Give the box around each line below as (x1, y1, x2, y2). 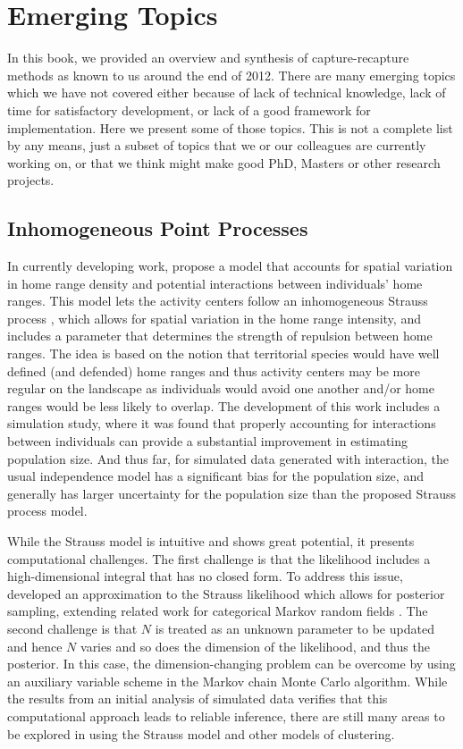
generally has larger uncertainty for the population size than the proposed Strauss (7, 484, 456, 502)
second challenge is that (7, 619, 138, 637)
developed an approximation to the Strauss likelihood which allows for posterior (7, 584, 445, 602)
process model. (7, 501, 88, 520)
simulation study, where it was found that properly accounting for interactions (7, 414, 436, 433)
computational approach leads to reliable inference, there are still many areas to (7, 706, 445, 725)
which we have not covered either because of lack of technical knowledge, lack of (7, 83, 446, 102)
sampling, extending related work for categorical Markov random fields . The (7, 602, 428, 620)
